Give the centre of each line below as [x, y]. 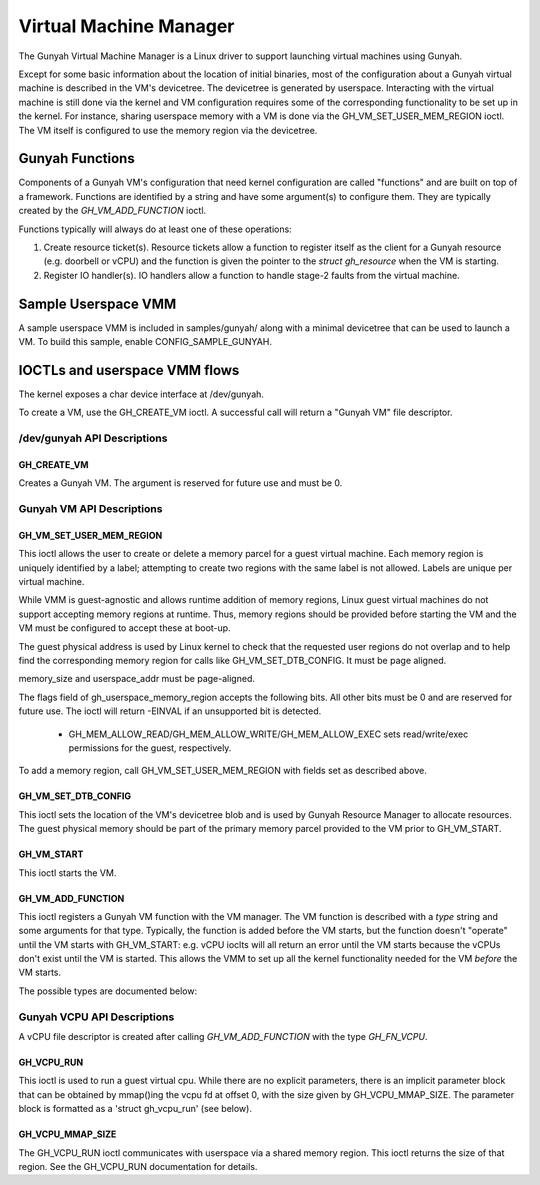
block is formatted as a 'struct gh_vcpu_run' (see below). [135, 1109]
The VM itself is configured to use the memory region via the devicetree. [168, 130]
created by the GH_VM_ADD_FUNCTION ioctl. [112, 211]
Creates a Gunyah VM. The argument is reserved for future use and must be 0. [180, 483]
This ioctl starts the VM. [67, 872]
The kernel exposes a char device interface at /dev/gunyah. [141, 394]
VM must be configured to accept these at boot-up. [124, 628]
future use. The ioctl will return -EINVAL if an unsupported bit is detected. [170, 711]
